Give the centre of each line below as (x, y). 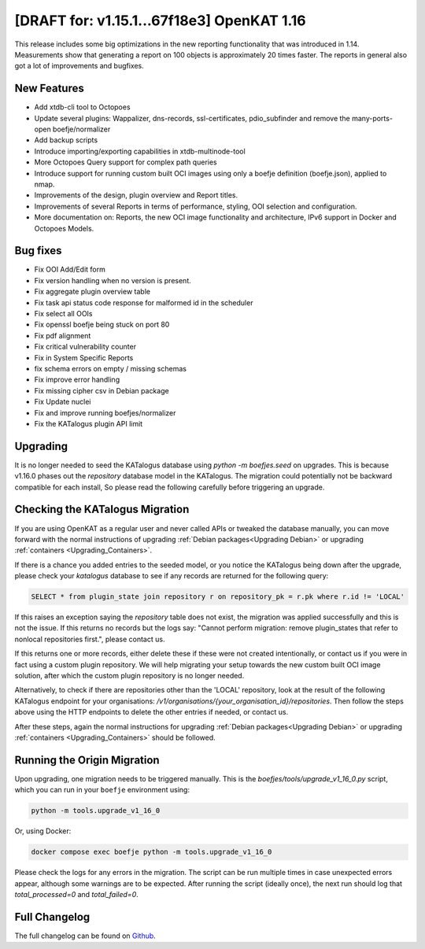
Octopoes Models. (64, 228)
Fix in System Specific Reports (84, 357)
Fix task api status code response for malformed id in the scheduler (144, 302)
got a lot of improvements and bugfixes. (79, 66)
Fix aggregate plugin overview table (92, 292)
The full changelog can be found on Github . (85, 936)
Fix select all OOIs (63, 314)
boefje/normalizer (81, 129)
